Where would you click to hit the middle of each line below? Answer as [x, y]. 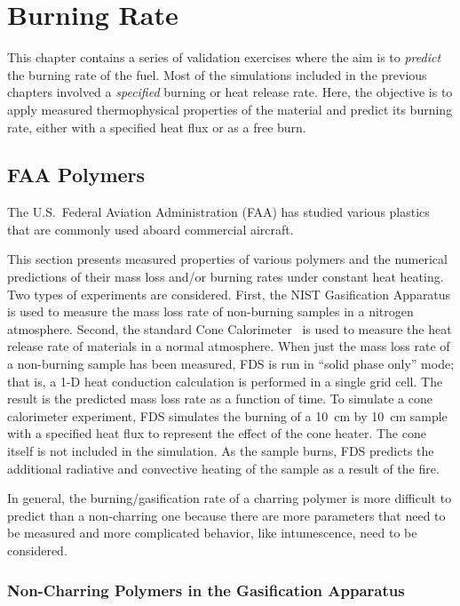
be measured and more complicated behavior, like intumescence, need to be [212, 533]
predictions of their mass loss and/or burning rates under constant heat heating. [226, 277]
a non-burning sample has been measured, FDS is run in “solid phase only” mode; [231, 364]
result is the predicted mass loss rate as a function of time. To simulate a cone [220, 399]
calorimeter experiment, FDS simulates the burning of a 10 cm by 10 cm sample [227, 415]
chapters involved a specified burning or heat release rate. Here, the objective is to [230, 92]
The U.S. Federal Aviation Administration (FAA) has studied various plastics [218, 212]
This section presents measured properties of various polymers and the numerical [227, 259]
